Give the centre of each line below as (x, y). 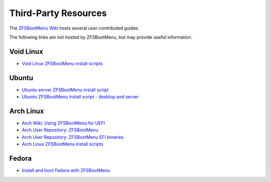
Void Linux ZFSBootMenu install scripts (62, 63)
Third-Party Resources (58, 13)
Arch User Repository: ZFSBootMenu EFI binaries (73, 137)
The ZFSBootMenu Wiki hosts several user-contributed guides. (75, 28)
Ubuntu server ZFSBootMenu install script (65, 90)
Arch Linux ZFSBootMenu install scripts (63, 144)
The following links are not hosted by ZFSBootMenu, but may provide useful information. (101, 37)
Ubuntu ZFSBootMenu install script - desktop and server (80, 97)
